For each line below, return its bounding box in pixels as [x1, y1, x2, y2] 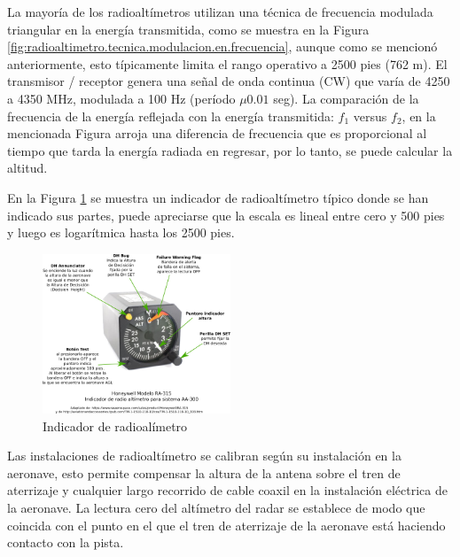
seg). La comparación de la [273, 89, 419, 107]
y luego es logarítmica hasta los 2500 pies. [7, 223, 235, 242]
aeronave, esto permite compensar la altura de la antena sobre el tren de [7, 463, 401, 482]
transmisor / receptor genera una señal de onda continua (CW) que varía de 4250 [7, 72, 450, 90]
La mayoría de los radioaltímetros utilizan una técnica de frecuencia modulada [7, 3, 433, 20]
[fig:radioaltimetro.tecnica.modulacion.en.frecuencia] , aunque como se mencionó [7, 37, 438, 56]
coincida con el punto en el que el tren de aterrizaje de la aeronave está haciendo [7, 515, 446, 534]
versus [353, 106, 387, 125]
